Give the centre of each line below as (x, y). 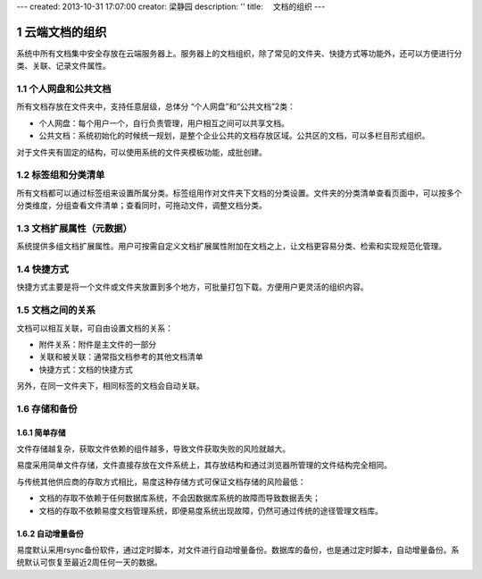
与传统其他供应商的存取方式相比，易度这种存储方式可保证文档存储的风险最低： (161, 482)
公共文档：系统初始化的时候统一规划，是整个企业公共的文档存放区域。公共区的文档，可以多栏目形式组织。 (234, 136)
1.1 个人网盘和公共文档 (64, 89)
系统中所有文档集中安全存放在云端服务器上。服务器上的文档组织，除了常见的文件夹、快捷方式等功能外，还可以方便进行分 (239, 53)
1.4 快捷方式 (42, 270)
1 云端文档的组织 (62, 32)
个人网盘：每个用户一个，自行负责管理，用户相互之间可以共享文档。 (164, 123)
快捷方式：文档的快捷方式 (86, 369)
